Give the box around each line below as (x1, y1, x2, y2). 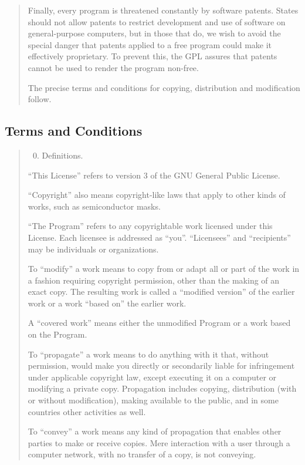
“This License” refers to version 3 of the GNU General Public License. (28, 169, 280, 181)
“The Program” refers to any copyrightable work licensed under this (28, 220, 273, 232)
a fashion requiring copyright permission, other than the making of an (28, 274, 280, 286)
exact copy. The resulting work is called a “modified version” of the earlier (28, 285, 295, 298)
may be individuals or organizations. (28, 242, 159, 255)
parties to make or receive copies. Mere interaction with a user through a (28, 436, 290, 449)
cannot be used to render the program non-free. (28, 61, 199, 73)
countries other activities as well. (28, 405, 146, 417)
